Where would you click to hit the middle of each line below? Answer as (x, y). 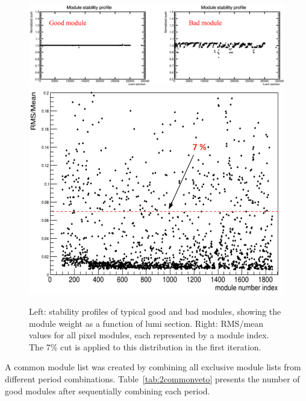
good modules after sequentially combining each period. (108, 390)
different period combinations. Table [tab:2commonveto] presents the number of (152, 378)
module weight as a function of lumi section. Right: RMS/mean (146, 323)
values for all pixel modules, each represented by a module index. (149, 335)
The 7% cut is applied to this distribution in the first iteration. (145, 346)
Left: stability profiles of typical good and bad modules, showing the (155, 311)
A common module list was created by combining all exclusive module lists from (153, 367)
